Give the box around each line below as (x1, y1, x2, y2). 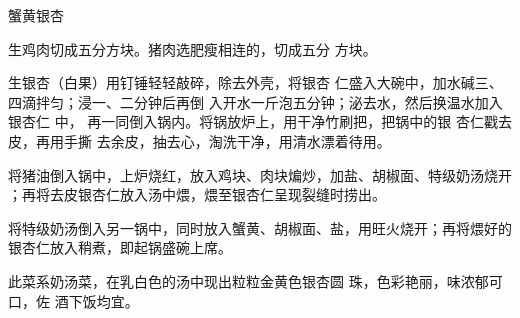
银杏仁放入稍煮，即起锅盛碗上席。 (8, 237, 232, 258)
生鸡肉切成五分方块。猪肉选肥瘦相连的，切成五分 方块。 (8, 38, 377, 59)
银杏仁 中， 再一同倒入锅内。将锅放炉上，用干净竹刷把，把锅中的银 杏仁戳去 (8, 111, 512, 132)
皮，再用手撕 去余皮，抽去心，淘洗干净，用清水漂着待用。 (8, 130, 391, 151)
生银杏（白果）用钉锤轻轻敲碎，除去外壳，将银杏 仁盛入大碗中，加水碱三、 (8, 72, 503, 93)
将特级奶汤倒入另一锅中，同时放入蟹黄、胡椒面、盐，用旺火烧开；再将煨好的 (8, 217, 512, 238)
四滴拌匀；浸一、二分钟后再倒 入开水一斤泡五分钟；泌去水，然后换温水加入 (8, 91, 503, 112)
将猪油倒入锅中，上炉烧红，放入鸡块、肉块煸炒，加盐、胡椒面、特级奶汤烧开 (8, 164, 512, 185)
